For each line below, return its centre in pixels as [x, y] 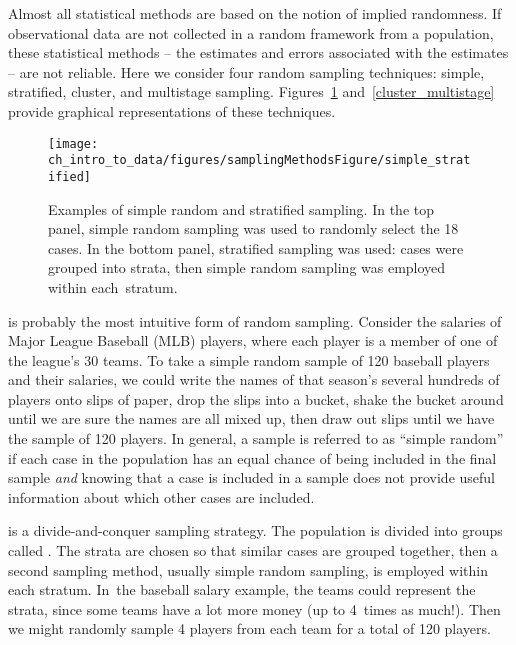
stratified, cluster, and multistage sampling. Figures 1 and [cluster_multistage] [251, 91]
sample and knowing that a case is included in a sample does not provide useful [252, 477]
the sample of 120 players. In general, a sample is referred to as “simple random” [256, 438]
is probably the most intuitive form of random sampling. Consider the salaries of [255, 320]
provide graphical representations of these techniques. [172, 110]
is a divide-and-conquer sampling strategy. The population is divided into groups [255, 530]
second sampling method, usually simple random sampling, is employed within [248, 569]
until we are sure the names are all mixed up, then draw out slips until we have [251, 418]
